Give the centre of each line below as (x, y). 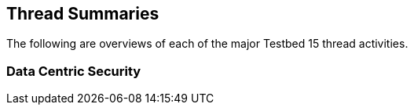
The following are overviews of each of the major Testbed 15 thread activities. (207, 44)
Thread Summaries (83, 14)
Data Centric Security (74, 71)
